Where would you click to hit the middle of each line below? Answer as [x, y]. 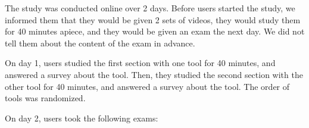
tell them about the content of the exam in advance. [100, 43]
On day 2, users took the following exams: [82, 118]
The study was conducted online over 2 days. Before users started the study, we [150, 8]
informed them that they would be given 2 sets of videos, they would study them [153, 19]
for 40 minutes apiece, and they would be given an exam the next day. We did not [155, 31]
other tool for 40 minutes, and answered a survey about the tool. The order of [147, 86]
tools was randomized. [45, 98]
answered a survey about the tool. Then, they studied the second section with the [154, 74]
